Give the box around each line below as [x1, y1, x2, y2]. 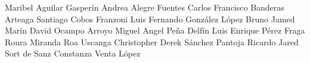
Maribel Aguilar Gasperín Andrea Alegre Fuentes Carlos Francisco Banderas [5, 1, 284, 13]
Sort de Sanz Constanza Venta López [5, 47, 141, 59]
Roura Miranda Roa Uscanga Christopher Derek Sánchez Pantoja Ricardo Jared [5, 35, 299, 48]
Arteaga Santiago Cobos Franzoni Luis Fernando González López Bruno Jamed [5, 12, 295, 25]
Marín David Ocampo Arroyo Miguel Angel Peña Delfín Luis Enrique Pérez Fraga [5, 24, 305, 37]
